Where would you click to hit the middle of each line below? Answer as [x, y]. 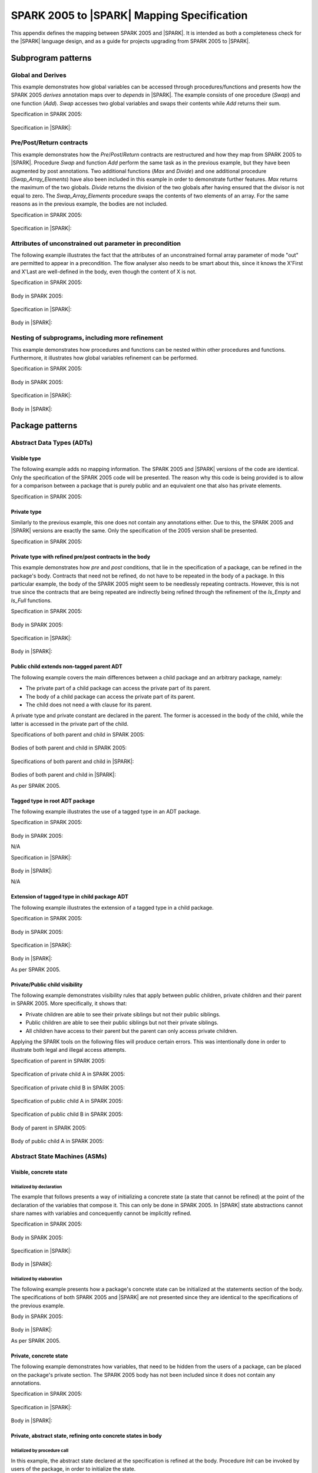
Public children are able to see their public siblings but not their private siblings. [122, 1023]
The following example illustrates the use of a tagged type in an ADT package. [106, 812]
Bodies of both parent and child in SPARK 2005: [69, 748]
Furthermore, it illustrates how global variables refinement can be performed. [105, 358]
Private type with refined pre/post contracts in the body [80, 556]
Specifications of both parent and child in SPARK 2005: [78, 735]
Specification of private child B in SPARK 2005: [68, 1088]
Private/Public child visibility [47, 985]
